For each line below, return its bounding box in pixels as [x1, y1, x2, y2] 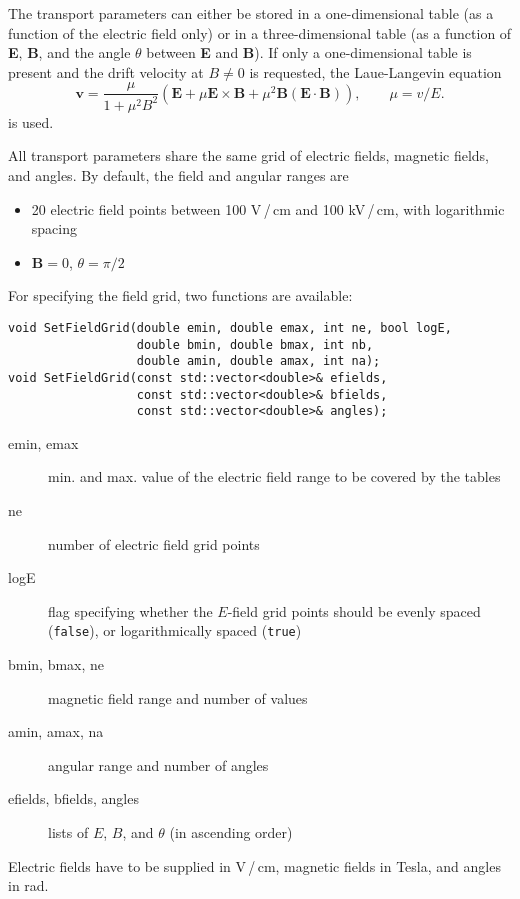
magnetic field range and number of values [48, 687, 308, 708]
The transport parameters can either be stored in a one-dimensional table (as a [8, 3, 494, 23]
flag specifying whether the [48, 600, 213, 621]
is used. [8, 111, 54, 132]
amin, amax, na [8, 721, 104, 742]
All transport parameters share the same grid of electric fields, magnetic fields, [8, 145, 489, 166]
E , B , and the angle [8, 42, 131, 63]
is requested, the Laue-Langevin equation [249, 61, 502, 82]
